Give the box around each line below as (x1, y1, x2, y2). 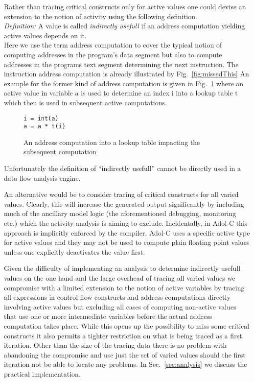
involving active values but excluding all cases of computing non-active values (4, 301, 236, 311)
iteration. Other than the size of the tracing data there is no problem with (4, 340, 227, 350)
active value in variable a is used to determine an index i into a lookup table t (4, 88, 238, 98)
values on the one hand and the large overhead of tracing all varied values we (4, 272, 235, 283)
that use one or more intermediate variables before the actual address (4, 311, 212, 321)
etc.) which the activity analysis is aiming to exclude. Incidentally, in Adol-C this (4, 218, 248, 228)
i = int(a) (23, 115, 59, 122)
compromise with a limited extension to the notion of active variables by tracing (4, 282, 245, 292)
